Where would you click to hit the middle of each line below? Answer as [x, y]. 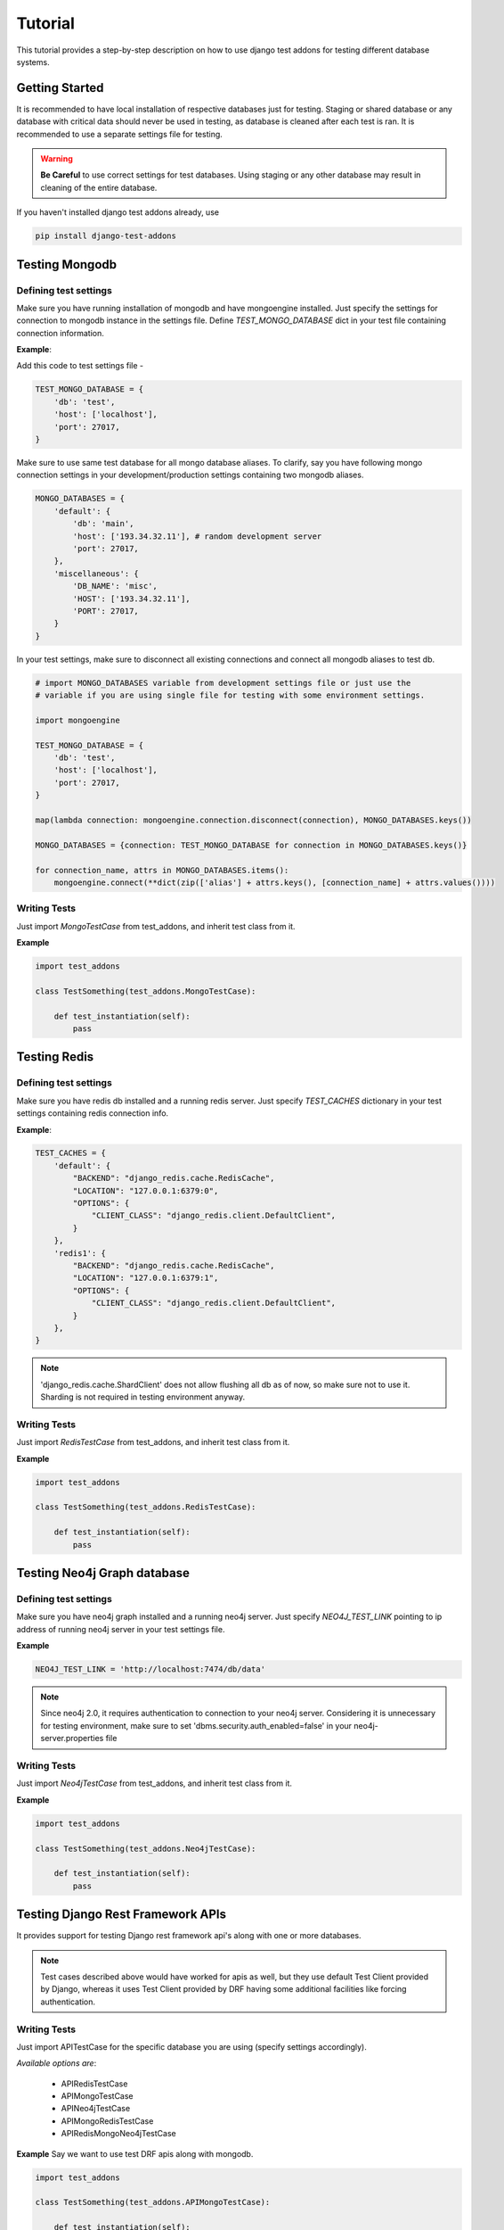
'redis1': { [80, 1253]
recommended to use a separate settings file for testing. [119, 134]
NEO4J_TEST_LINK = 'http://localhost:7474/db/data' [150, 1669]
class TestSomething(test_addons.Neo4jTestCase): [146, 1848]
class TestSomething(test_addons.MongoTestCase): [146, 991]
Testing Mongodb [67, 264]
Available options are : [57, 2063]
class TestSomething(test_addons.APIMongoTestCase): [153, 2202]
